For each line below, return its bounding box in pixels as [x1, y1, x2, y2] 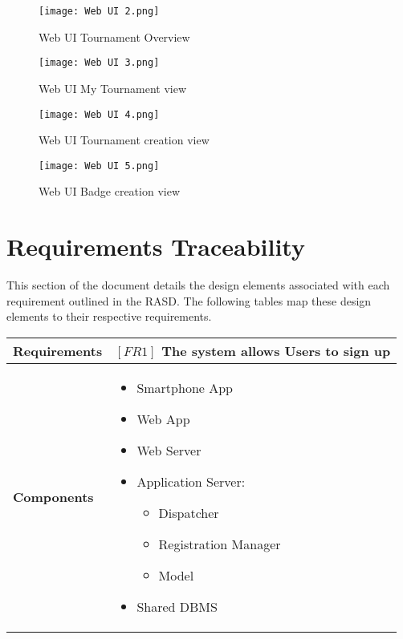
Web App [136, 409, 190, 428]
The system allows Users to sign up [161, 341, 391, 360]
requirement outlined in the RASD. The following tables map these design [6, 292, 372, 309]
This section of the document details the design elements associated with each [6, 277, 390, 293]
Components [13, 487, 94, 507]
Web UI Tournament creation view [39, 131, 210, 148]
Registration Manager [158, 534, 281, 553]
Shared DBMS [136, 597, 218, 616]
